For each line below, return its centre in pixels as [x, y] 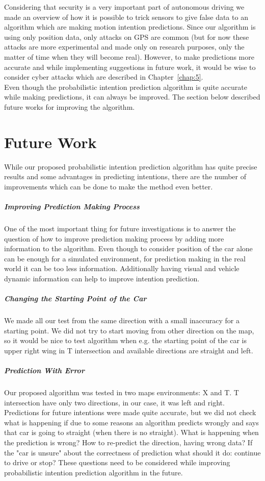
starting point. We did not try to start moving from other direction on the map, [129, 330]
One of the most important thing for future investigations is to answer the [120, 228]
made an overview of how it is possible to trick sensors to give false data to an [126, 17]
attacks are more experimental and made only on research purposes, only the [124, 47]
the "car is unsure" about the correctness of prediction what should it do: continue [132, 452]
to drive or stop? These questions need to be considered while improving [117, 462]
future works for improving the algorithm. [70, 106]
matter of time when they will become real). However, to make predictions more [129, 56]
